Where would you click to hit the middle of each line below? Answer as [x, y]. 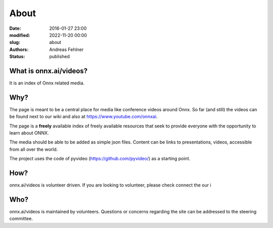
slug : [15, 42]
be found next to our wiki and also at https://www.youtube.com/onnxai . [83, 117]
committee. [21, 219]
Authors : [19, 49]
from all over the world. [34, 149]
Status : [17, 57]
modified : [20, 35]
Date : [15, 28]
